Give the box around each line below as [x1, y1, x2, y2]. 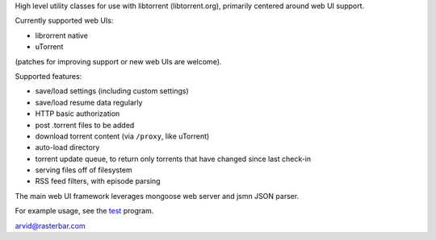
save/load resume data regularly [35, 97, 143, 107]
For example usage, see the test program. [15, 206, 154, 216]
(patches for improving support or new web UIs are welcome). [15, 56, 222, 66]
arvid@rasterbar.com [15, 221, 86, 230]
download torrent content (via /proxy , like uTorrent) [35, 131, 210, 141]
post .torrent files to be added [35, 120, 135, 130]
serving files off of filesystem [35, 165, 132, 175]
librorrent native [35, 31, 89, 40]
